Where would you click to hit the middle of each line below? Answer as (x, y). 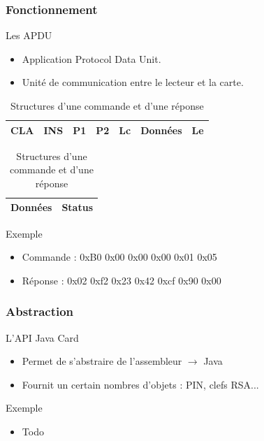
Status (77, 207)
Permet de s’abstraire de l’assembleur (102, 361)
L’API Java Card (42, 337)
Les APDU (29, 35)
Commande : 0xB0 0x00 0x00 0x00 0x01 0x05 (119, 257)
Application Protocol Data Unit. (91, 58)
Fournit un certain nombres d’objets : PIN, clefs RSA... (140, 384)
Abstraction (40, 311)
